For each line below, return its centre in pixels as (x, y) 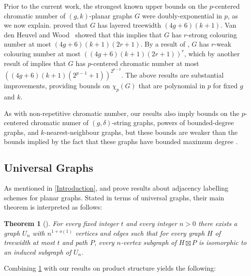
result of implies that (35, 63)
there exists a (218, 223)
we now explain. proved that (46, 25)
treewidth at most (30, 242)
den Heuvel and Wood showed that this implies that (83, 34)
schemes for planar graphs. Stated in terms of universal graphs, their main (114, 197)
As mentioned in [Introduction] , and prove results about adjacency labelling (116, 188)
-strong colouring (212, 34)
